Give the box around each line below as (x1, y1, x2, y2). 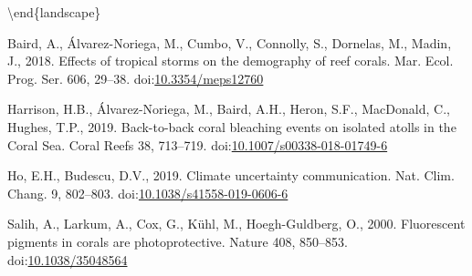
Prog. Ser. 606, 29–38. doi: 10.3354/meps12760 (7, 68, 264, 87)
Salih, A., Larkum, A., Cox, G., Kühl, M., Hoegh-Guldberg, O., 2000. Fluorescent (7, 214, 466, 233)
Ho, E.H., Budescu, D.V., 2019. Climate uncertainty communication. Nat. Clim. (7, 166, 455, 185)
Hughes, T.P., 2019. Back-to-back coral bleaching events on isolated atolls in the (7, 117, 456, 136)
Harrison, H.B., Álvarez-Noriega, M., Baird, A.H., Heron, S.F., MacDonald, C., (7, 99, 450, 118)
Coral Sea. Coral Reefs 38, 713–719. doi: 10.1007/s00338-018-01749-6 (7, 135, 388, 154)
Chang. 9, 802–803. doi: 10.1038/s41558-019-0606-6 (7, 183, 288, 202)
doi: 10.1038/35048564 (7, 250, 128, 269)
